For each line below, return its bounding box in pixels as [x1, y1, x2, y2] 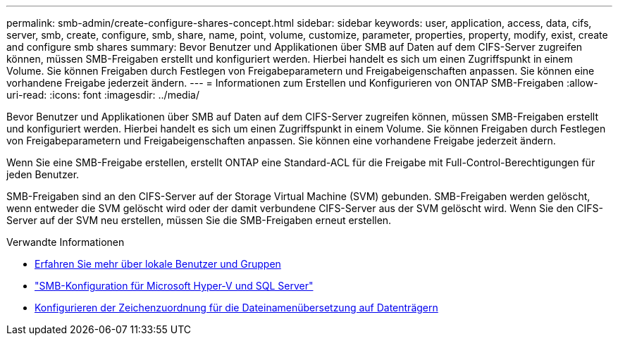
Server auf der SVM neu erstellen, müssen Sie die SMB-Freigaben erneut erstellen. [6, 214, 392, 226]
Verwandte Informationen [6, 236, 125, 248]
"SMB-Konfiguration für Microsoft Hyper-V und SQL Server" [35, 280, 314, 292]
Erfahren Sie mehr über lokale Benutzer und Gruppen [35, 258, 281, 270]
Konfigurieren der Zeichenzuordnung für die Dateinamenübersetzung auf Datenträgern [35, 302, 438, 314]
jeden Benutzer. [6, 168, 80, 180]
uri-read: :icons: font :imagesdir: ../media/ [6, 89, 199, 101]
